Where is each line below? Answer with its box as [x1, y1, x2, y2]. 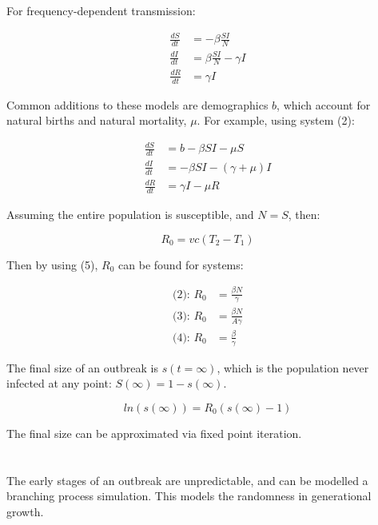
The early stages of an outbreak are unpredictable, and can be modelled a [6, 471, 368, 488]
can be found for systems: [118, 256, 244, 272]
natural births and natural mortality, [6, 112, 187, 129]
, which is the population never [217, 359, 369, 376]
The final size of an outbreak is [6, 359, 158, 376]
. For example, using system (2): [197, 112, 355, 129]
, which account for [277, 96, 371, 113]
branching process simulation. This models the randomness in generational [6, 487, 372, 504]
